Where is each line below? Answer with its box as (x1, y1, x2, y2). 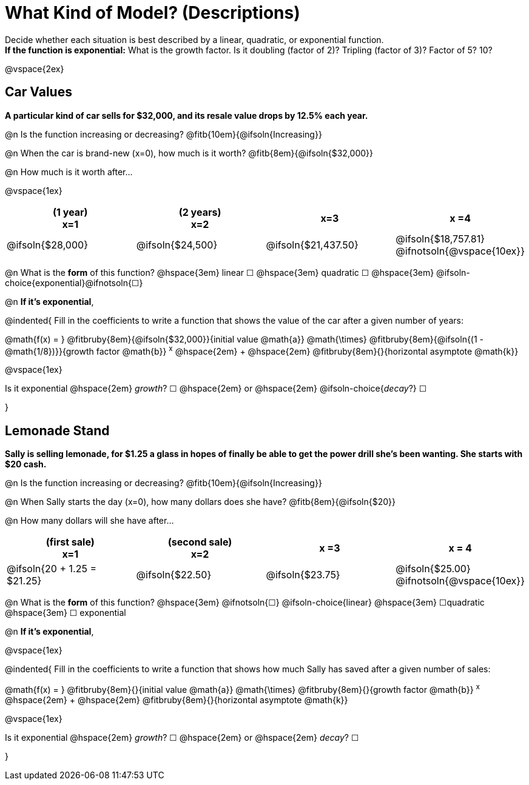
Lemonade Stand (5, 423, 110, 438)
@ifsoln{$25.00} (396, 563, 471, 575)
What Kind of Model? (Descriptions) (5, 2, 300, 23)
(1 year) (53, 205, 88, 218)
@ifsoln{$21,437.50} (266, 238, 359, 251)
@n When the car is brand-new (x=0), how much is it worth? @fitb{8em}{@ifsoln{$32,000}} (5, 147, 374, 158)
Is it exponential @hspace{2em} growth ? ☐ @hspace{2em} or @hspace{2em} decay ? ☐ (5, 732, 359, 743)
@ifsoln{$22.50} (136, 569, 212, 581)
